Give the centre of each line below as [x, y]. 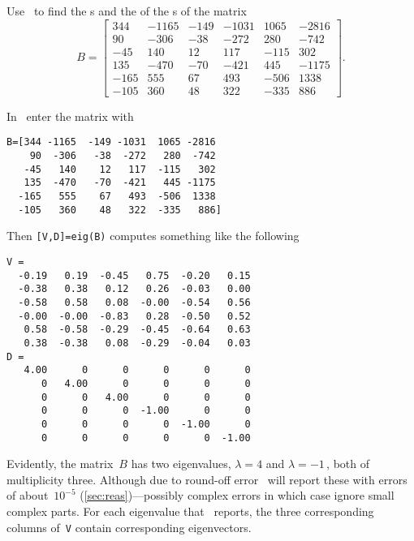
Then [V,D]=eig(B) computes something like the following [153, 236]
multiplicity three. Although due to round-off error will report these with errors [207, 479]
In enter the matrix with [70, 116]
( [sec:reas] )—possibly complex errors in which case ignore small [237, 495]
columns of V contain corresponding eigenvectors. [129, 527]
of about [28, 495]
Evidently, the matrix [60, 464]
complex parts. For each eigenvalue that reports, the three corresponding [190, 511]
